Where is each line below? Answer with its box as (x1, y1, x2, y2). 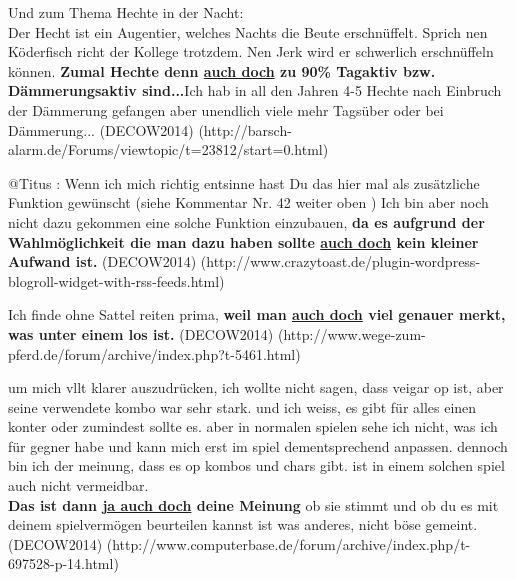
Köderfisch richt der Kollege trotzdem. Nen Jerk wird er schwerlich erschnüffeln (8, 41, 494, 62)
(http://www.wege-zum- (277, 323, 426, 344)
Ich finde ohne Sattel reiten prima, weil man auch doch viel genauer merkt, (8, 304, 506, 325)
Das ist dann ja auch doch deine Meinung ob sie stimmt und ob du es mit (8, 494, 499, 515)
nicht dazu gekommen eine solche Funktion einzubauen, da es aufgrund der (8, 211, 485, 232)
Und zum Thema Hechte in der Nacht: (8, 2, 244, 22)
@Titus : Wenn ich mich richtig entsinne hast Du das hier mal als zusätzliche (8, 172, 480, 193)
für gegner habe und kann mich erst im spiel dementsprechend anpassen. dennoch (8, 435, 508, 456)
